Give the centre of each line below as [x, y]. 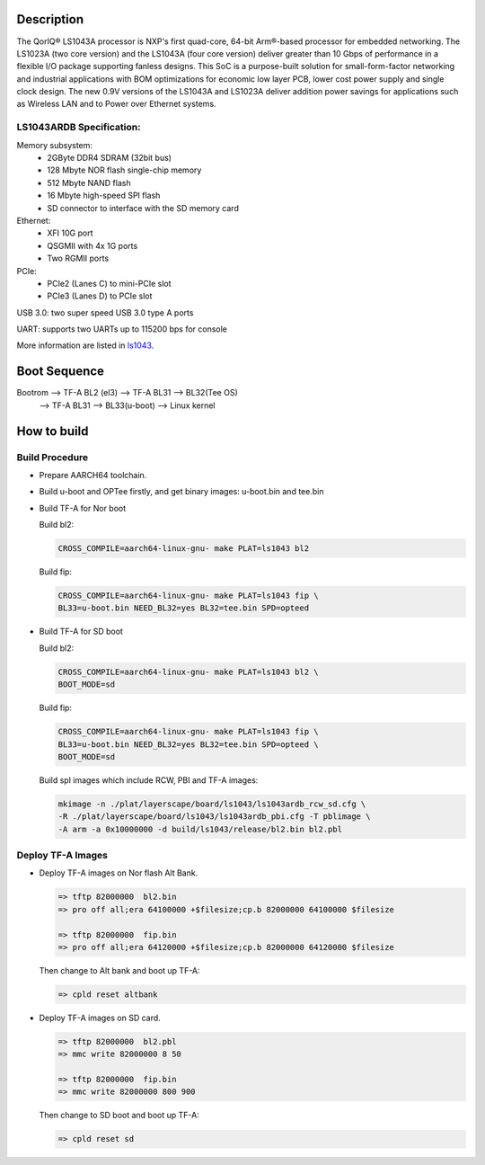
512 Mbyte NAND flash [89, 182]
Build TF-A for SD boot [81, 631]
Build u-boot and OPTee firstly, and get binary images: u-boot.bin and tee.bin [181, 492]
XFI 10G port [70, 233]
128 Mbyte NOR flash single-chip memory [124, 170]
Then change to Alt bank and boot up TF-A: [120, 970]
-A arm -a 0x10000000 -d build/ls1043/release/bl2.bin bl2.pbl [200, 829]
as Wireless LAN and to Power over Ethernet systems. [116, 104]
